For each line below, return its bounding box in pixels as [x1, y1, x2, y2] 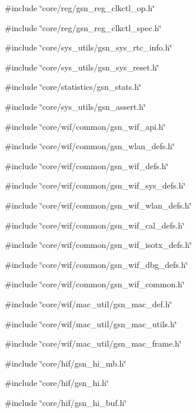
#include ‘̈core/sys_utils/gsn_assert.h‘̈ [5, 100, 146, 112]
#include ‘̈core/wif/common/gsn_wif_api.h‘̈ [5, 120, 166, 132]
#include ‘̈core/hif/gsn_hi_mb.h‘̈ [5, 357, 127, 369]
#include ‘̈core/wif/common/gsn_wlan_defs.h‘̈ [5, 140, 175, 152]
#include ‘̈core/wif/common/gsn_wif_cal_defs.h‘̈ [5, 219, 185, 231]
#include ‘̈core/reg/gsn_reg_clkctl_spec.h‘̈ [5, 21, 162, 33]
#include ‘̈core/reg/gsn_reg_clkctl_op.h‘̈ [5, 2, 155, 14]
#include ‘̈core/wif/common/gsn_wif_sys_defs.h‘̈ [5, 179, 186, 192]
